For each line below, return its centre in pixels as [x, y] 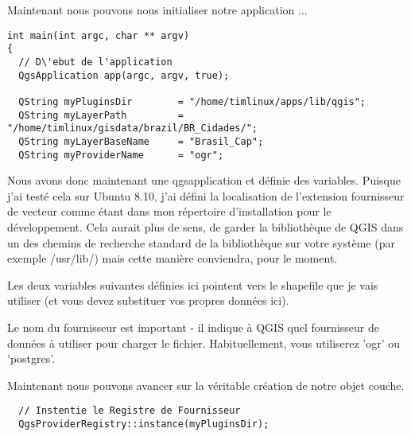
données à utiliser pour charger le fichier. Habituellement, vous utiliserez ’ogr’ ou [204, 343]
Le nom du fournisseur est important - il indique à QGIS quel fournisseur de [193, 327]
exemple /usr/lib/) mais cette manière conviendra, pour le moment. [173, 258]
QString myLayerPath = [101, 115]
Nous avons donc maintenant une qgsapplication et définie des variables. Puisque [204, 180]
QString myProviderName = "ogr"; [121, 155]
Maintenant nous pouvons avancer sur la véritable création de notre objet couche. [206, 385]
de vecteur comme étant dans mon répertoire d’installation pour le [169, 211]
